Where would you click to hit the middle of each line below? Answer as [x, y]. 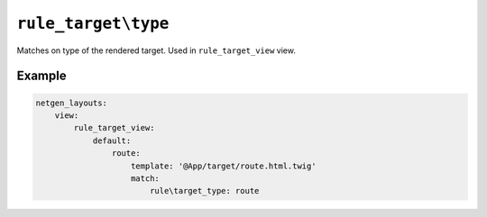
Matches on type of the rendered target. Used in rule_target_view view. [156, 50]
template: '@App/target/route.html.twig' [224, 166]
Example [41, 76]
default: [112, 140]
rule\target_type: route [204, 191]
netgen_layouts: [72, 103]
